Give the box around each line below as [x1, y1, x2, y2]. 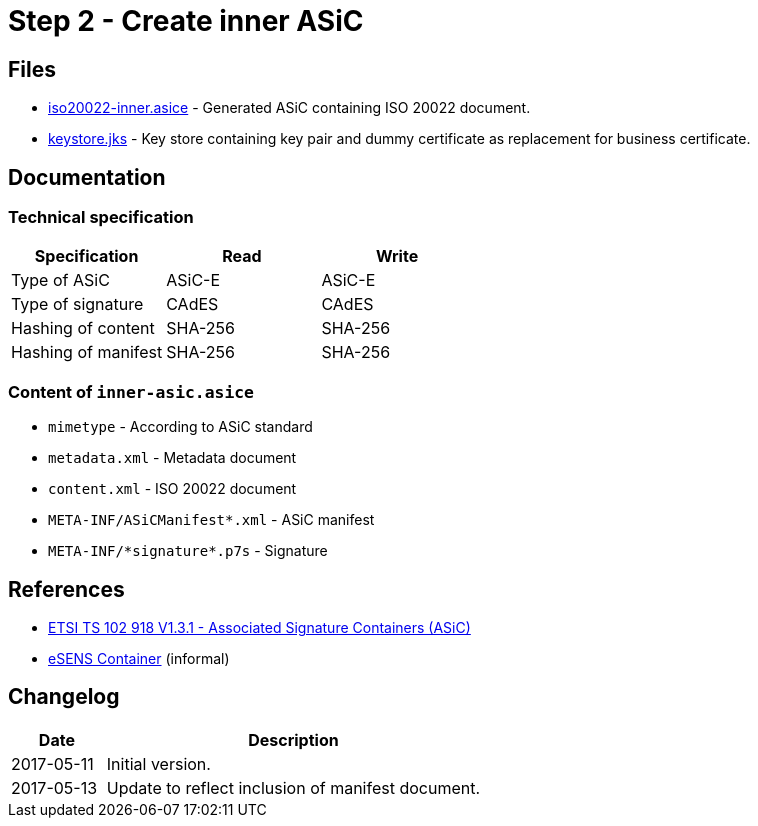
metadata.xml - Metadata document [48, 449, 297, 467]
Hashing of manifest [11, 342, 163, 363]
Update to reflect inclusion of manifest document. [106, 777, 481, 798]
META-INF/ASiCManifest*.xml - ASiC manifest [48, 511, 375, 529]
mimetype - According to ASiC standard [48, 418, 313, 436]
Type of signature [11, 294, 144, 315]
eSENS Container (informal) [48, 649, 230, 667]
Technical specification [8, 207, 194, 228]
